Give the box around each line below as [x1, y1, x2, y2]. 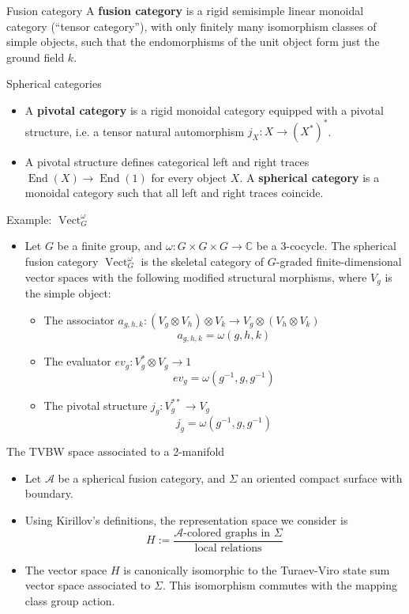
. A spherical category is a [239, 169, 380, 185]
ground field [6, 48, 65, 65]
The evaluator [43, 353, 111, 370]
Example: [6, 210, 52, 227]
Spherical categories [6, 75, 102, 92]
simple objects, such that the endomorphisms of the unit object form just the [6, 33, 380, 50]
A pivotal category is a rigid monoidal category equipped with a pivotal [24, 101, 384, 118]
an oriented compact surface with [241, 469, 403, 486]
